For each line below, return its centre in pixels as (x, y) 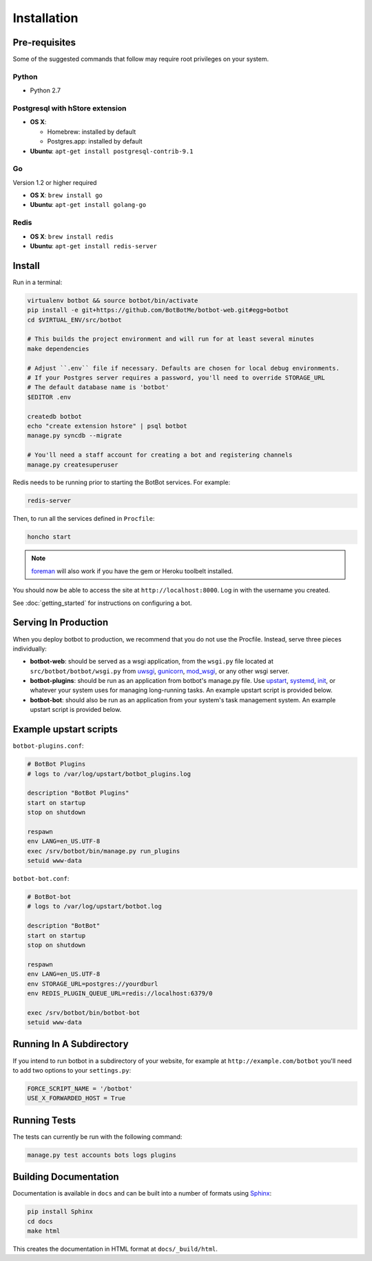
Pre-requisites (44, 42)
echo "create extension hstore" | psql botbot (107, 426)
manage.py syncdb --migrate (74, 436)
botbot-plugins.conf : (48, 746)
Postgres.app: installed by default (95, 141)
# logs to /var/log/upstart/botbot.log (94, 906)
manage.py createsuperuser (73, 465)
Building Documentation (66, 1177)
